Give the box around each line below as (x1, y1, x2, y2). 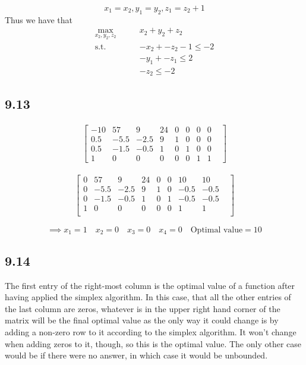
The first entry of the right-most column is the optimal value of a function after (5, 279, 295, 291)
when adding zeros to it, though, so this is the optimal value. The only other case (5, 337, 301, 350)
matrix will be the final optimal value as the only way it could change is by (5, 314, 279, 326)
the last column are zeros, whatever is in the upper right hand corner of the (5, 302, 280, 314)
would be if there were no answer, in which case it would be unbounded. (5, 349, 268, 361)
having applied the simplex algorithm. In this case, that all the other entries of (5, 291, 291, 303)
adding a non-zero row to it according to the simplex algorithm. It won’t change (5, 325, 296, 338)
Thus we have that (5, 13, 73, 26)
